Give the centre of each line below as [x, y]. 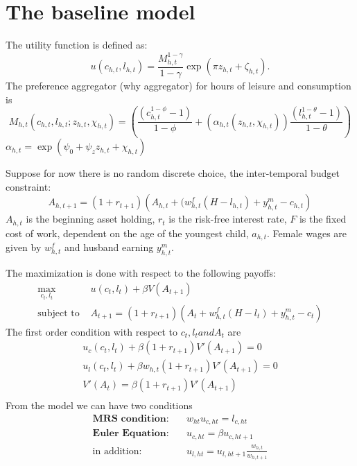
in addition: [117, 451]
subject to [59, 313]
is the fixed [323, 219]
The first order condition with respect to [92, 331]
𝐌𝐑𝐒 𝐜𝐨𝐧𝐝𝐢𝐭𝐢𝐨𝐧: [131, 418]
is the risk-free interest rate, [228, 219]
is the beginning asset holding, [90, 219]
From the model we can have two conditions [99, 405]
